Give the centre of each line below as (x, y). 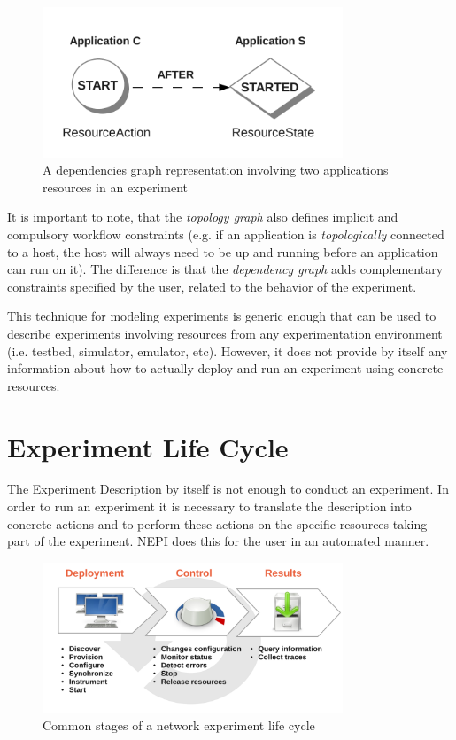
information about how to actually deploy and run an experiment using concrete (225, 368)
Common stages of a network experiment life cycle (179, 725)
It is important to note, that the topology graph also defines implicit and (203, 217)
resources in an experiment (115, 187)
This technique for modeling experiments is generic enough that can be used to (222, 316)
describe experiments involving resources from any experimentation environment (225, 333)
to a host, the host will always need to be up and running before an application (223, 251)
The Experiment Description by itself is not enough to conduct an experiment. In (228, 489)
